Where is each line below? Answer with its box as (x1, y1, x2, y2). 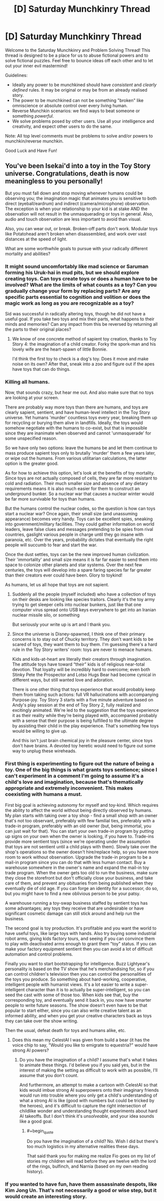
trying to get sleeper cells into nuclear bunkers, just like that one (12, 601, 142, 608)
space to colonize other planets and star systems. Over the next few (5, 562, 143, 568)
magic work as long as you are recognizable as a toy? (5, 300, 134, 307)
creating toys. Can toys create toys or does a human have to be (5, 275, 158, 282)
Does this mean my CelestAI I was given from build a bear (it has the (12, 1037, 150, 1043)
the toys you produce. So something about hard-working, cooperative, (5, 976, 147, 982)
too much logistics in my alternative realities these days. (26, 1144, 140, 1150)
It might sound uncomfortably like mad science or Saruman (5, 263, 149, 270)
